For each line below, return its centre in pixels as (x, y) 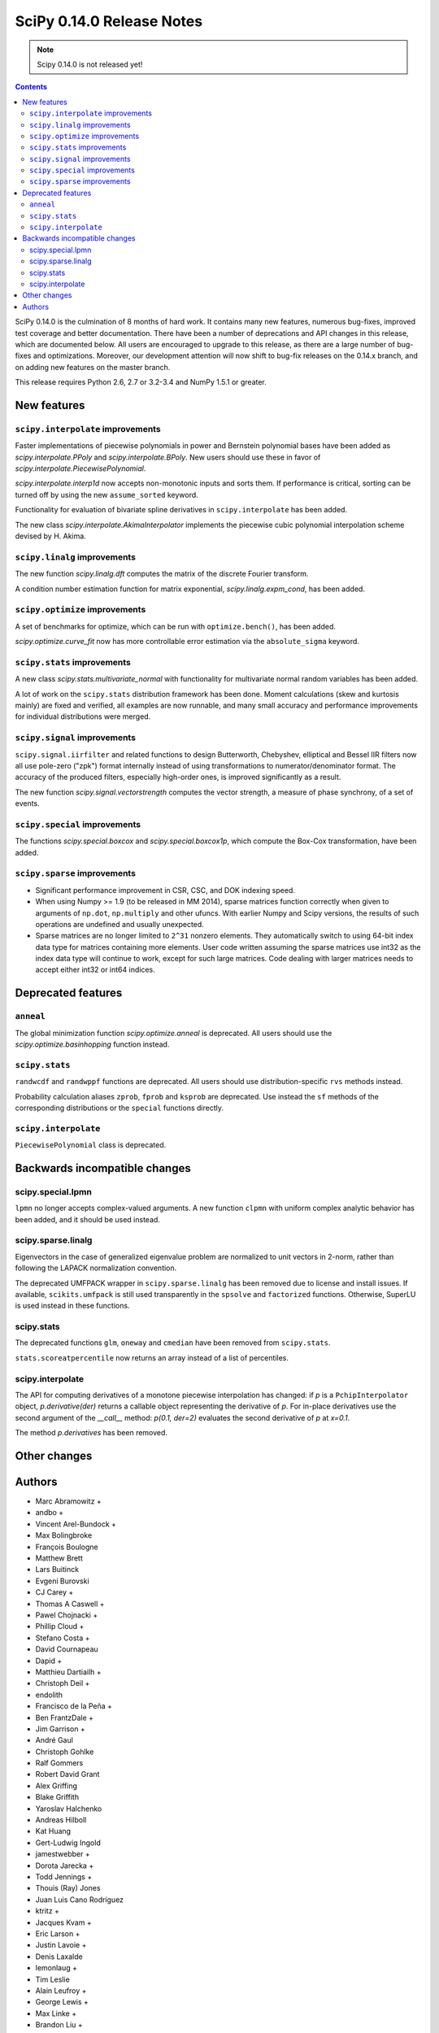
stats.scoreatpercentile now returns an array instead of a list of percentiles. (152, 1357)
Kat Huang (53, 1831)
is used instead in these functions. (72, 1306)
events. (27, 803)
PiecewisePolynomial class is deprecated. (91, 1145)
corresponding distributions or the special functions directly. (119, 1108)
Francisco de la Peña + (74, 1706)
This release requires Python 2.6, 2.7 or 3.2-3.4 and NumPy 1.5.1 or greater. (141, 382)
